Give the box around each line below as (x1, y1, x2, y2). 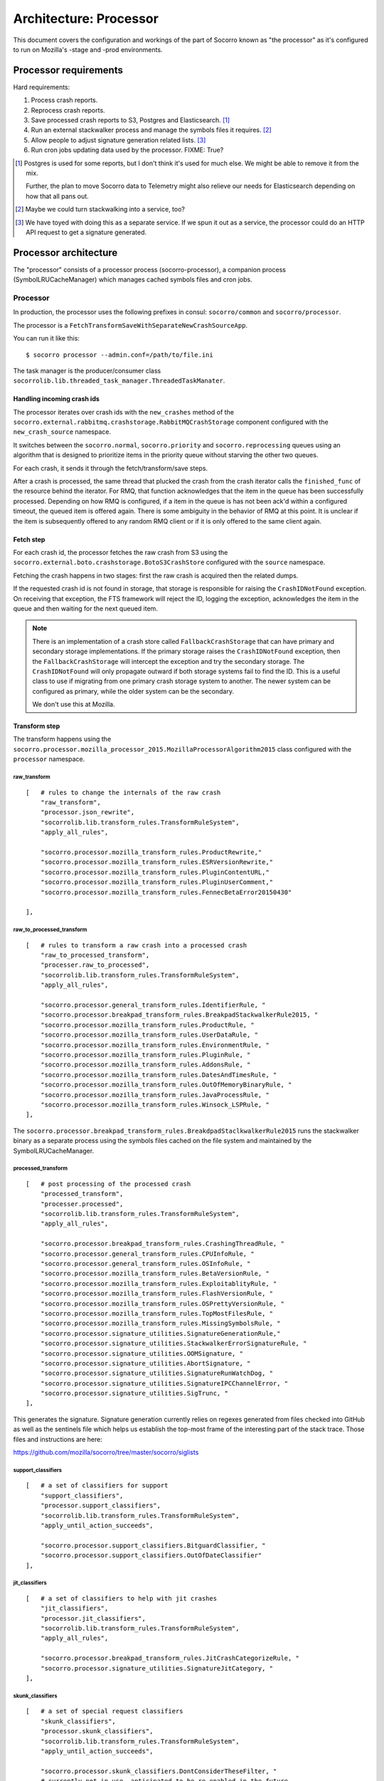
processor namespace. (13, 755, 85, 764)
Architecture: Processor (13, 11, 159, 26)
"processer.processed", (40, 1200, 124, 1208)
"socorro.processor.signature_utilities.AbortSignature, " (40, 1359, 251, 1367)
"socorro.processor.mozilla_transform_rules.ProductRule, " (40, 1021, 255, 1029)
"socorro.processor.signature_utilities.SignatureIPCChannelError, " (40, 1379, 289, 1387)
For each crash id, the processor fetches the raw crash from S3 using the (13, 549, 228, 556)
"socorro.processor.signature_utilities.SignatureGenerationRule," (40, 1329, 281, 1337)
